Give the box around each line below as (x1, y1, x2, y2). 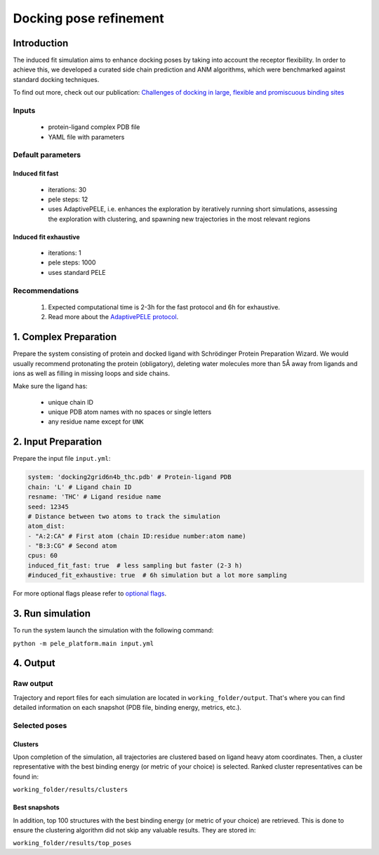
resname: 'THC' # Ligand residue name (27, 493, 161, 501)
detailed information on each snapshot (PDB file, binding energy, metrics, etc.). (13, 703, 242, 712)
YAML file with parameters (48, 133, 125, 141)
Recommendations (13, 285, 79, 295)
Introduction (13, 37, 69, 49)
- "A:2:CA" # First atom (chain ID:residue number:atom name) (27, 532, 246, 540)
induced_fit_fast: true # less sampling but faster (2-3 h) (27, 561, 243, 570)
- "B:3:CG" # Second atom (27, 542, 117, 550)
